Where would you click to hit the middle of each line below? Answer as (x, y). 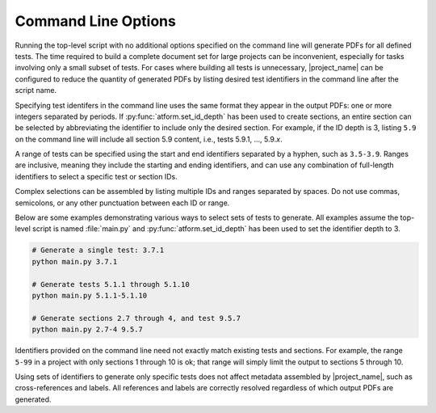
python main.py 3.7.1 (75, 261)
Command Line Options (96, 21)
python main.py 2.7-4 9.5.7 (87, 330)
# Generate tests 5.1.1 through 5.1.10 (111, 284)
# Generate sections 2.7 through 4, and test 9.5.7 (136, 318)
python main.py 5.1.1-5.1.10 (90, 295)
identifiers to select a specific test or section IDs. (96, 176)
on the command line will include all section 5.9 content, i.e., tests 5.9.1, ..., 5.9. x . (149, 139)
